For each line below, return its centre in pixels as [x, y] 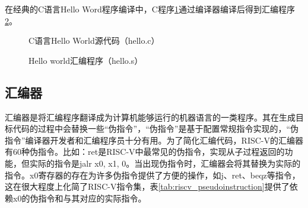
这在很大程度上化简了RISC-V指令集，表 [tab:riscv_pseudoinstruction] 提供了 [147, 186]
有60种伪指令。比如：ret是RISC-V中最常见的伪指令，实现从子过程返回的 [145, 152]
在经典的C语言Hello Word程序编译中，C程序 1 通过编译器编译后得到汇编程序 [150, 9]
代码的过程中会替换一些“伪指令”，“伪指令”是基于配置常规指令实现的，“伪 [156, 129]
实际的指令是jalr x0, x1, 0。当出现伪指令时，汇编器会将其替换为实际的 [165, 163]
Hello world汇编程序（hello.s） [86, 60]
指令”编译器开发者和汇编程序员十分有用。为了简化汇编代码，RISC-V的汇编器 [154, 140]
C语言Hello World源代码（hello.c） [94, 40]
